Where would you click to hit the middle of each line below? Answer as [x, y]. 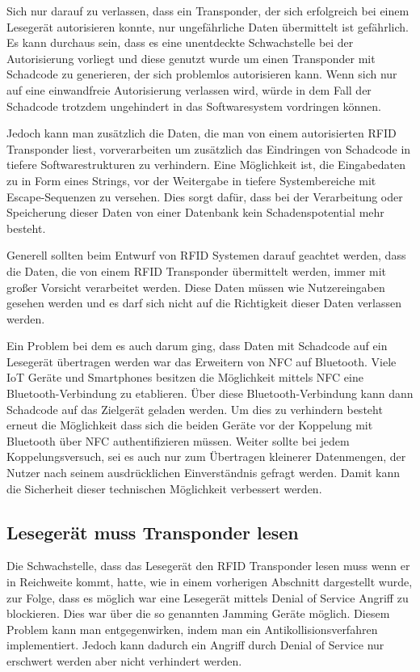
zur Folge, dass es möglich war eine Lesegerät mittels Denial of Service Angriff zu [208, 597]
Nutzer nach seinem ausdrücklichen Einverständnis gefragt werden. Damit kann [204, 473]
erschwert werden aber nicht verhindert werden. [124, 660]
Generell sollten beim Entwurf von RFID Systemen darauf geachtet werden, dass [206, 255]
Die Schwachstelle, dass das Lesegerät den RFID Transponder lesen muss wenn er [208, 566]
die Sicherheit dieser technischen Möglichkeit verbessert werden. [164, 488]
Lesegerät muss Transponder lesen [153, 532]
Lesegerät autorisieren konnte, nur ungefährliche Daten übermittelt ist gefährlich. [208, 26]
